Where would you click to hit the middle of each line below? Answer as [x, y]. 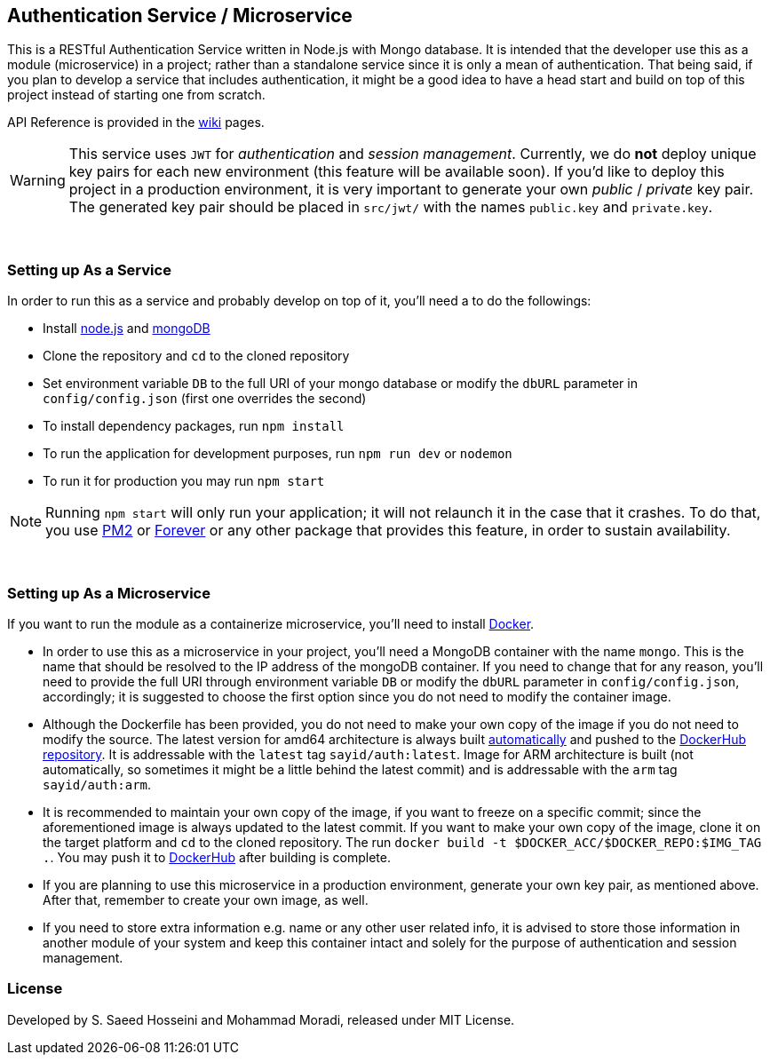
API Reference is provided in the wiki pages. [136, 123]
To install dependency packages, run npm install [194, 426]
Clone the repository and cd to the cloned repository [196, 356]
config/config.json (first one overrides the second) [205, 399]
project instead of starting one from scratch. [136, 95]
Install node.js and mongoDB [127, 329]
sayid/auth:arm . [97, 784]
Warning [38, 181]
